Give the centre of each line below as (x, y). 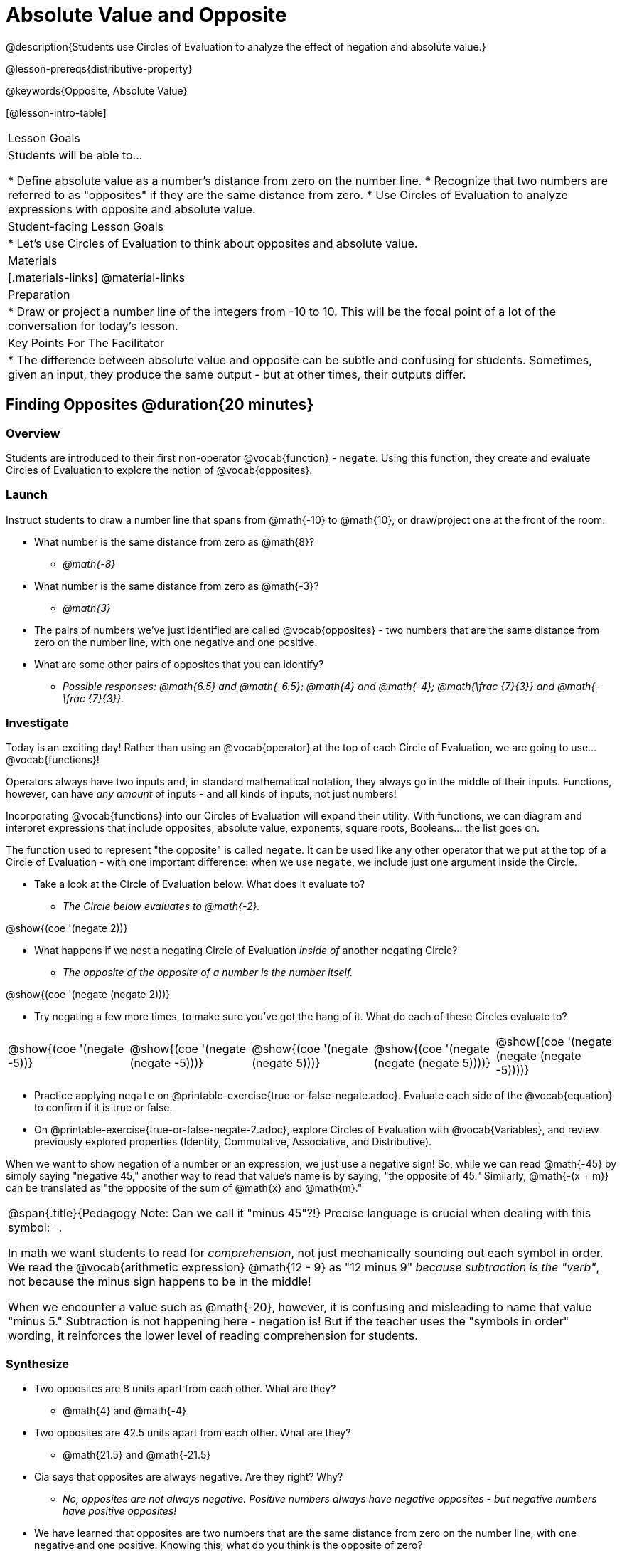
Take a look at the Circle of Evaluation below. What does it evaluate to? (200, 884)
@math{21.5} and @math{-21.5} (137, 1455)
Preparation (39, 294)
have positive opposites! (120, 1511)
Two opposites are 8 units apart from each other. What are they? (185, 1389)
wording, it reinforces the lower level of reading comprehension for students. (213, 1336)
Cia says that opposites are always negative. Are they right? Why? (189, 1477)
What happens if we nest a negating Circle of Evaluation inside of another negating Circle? (246, 951)
